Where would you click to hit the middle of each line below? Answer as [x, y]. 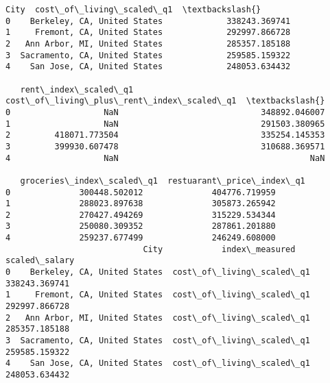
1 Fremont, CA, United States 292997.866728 [148, 33]
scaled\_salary [40, 261]
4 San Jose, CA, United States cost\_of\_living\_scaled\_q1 [158, 363]
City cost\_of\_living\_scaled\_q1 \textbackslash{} [133, 10]
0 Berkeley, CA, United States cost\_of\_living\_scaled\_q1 [158, 272]
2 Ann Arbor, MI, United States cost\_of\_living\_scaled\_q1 [158, 318]
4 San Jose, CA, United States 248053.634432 [148, 67]
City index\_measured [219, 249]
